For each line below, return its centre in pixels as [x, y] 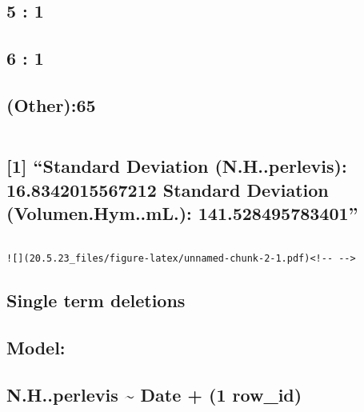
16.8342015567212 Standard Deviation [168, 189]
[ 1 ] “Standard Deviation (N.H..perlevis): [177, 166]
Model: [36, 348]
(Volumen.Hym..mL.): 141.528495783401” [182, 212]
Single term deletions [96, 300]
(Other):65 [51, 104]
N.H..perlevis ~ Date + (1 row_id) [154, 395]
